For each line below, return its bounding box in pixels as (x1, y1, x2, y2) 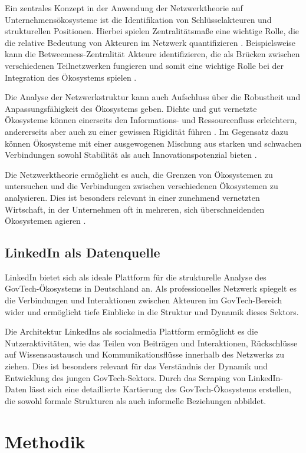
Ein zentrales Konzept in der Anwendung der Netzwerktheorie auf (5, 2, 243, 14)
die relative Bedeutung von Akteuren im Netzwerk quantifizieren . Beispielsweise (5, 36, 296, 48)
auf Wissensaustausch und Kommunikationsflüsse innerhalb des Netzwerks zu (5, 348, 285, 361)
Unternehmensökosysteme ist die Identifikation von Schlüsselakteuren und (5, 13, 272, 25)
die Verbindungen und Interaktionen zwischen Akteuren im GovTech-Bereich (5, 294, 282, 306)
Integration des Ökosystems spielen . (5, 71, 137, 83)
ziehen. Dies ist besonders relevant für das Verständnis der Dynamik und (5, 360, 268, 372)
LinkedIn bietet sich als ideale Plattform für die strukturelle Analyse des (5, 270, 266, 283)
